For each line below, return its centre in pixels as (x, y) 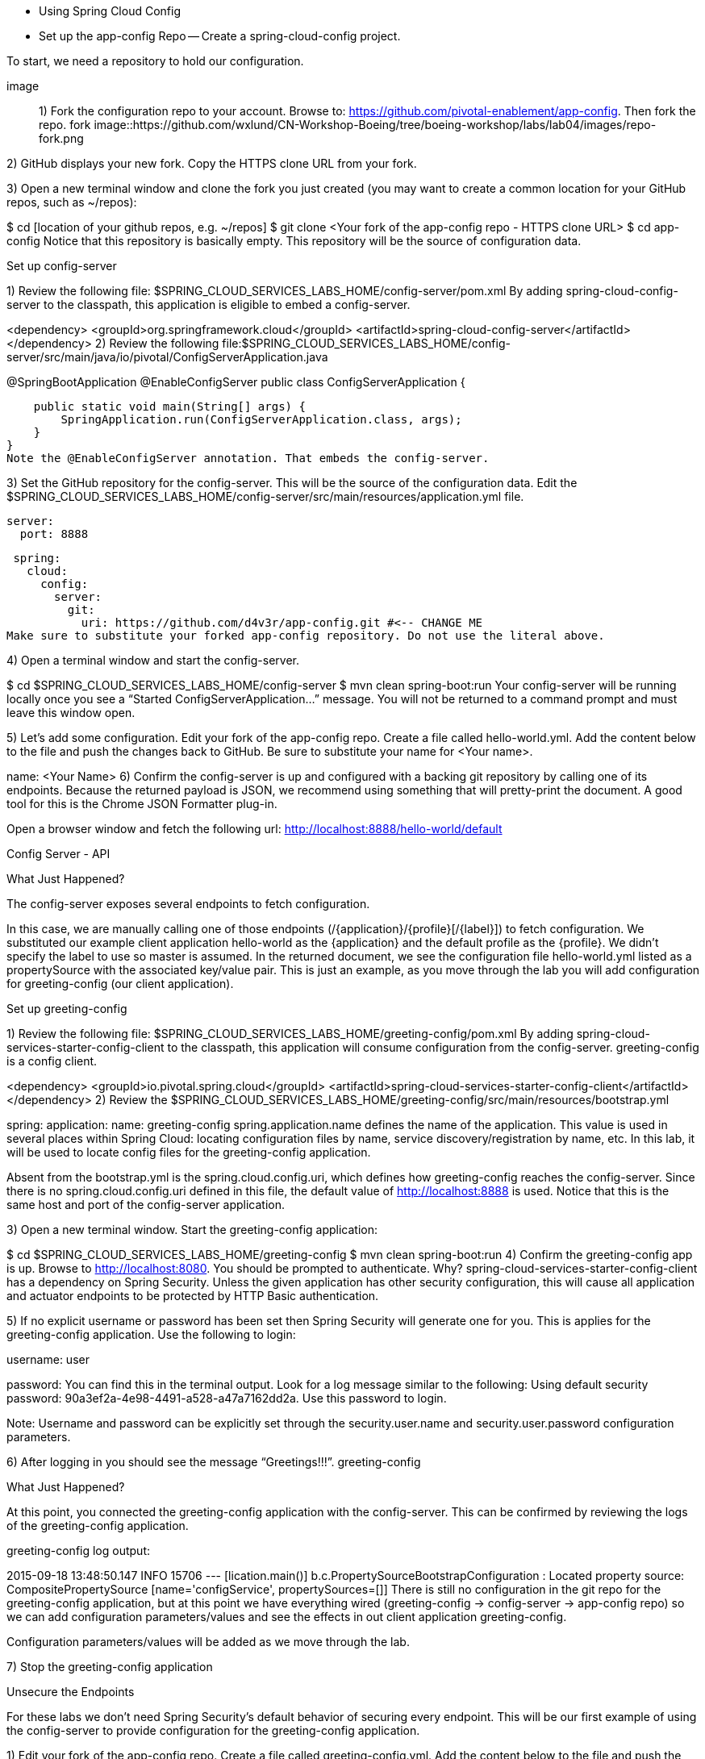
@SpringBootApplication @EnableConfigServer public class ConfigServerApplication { (236, 382)
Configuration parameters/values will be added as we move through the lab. (208, 1642)
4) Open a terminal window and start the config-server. (153, 660)
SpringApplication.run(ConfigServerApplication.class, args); (261, 419)
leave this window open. (71, 713)
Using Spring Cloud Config (110, 11)
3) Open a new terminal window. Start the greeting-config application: (192, 1230)
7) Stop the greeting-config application (110, 1667)
